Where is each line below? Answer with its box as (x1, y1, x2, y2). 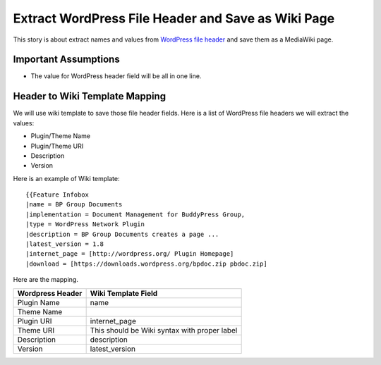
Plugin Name (17, 297, 60, 307)
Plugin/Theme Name (30, 132, 91, 140)
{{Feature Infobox (25, 191, 90, 199)
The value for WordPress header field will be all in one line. (30, 72, 202, 80)
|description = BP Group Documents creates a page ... (25, 230, 219, 238)
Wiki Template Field (90, 288, 158, 298)
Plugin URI (17, 316, 52, 326)
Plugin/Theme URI (30, 142, 84, 150)
